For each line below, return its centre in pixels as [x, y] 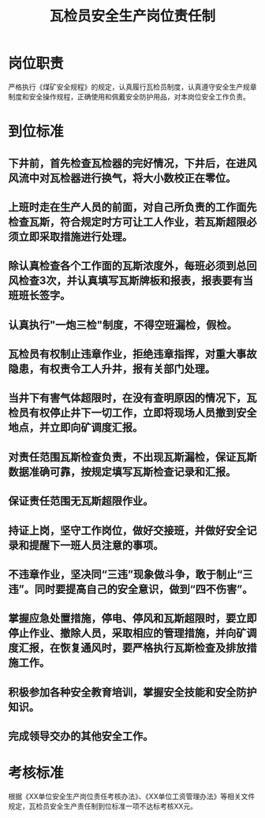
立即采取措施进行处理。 [75, 236]
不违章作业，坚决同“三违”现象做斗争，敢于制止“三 [131, 575]
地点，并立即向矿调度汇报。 [76, 428]
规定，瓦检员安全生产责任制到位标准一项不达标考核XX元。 [103, 806]
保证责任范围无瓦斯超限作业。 [81, 501]
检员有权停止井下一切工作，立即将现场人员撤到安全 [132, 413]
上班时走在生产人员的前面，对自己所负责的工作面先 [132, 207]
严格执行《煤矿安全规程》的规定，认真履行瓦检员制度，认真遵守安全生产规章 [132, 87]
